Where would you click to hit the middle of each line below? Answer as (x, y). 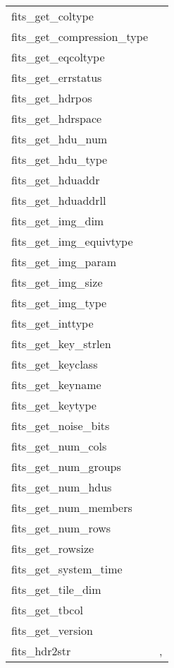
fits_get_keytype (54, 405)
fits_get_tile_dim (56, 589)
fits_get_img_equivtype (72, 241)
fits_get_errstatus (57, 77)
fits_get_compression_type (80, 36)
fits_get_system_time (67, 569)
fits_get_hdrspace (57, 118)
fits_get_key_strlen (61, 344)
